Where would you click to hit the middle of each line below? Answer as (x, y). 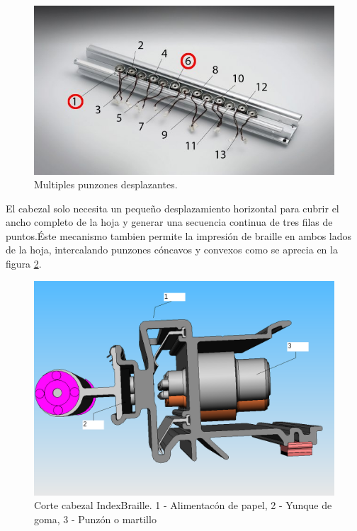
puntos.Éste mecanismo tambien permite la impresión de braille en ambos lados (179, 235)
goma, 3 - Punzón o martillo (95, 519)
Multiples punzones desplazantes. (106, 184)
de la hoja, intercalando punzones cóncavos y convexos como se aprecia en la (172, 250)
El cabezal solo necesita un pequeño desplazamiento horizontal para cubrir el (172, 208)
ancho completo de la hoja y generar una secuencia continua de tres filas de (169, 222)
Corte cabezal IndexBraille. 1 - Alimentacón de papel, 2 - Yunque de (183, 505)
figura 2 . (24, 264)
